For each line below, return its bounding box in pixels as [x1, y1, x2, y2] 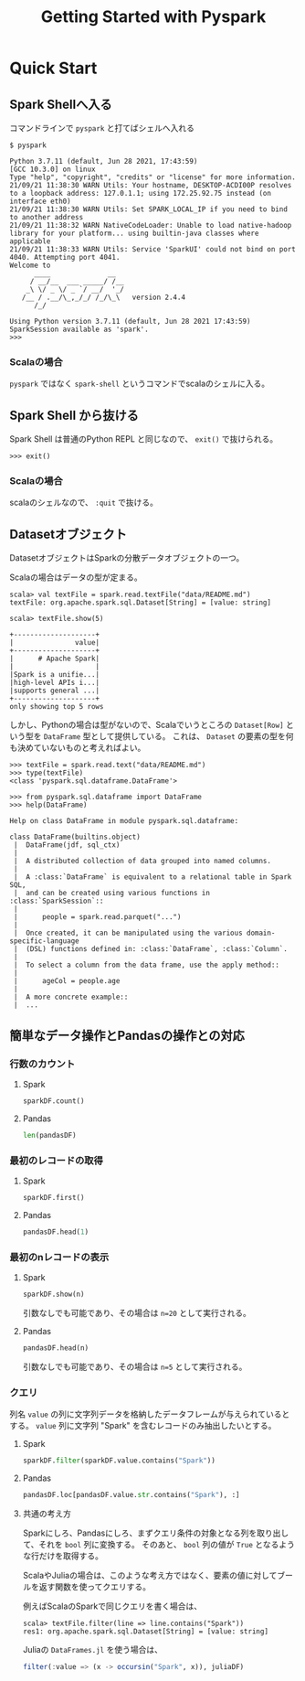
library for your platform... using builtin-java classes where [9, 229, 259, 238]
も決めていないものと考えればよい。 [9, 743, 146, 754]
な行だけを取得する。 [22, 1550, 103, 1561]
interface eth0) [9, 197, 71, 206]
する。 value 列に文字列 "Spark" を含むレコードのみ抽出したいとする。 [9, 1420, 277, 1431]
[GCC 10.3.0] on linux [9, 165, 96, 174]
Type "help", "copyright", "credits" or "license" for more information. [9, 173, 297, 182]
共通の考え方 [22, 1507, 71, 1519]
